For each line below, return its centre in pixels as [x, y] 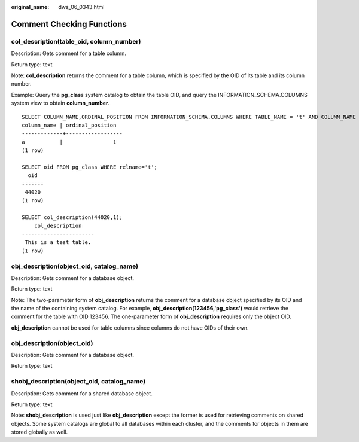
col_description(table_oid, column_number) [76, 41]
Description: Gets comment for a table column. [69, 53]
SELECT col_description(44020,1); [72, 217]
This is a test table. [58, 243]
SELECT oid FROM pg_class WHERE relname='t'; [90, 167]
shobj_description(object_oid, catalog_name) [78, 382]
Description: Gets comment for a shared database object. [82, 393]
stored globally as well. [39, 432]
